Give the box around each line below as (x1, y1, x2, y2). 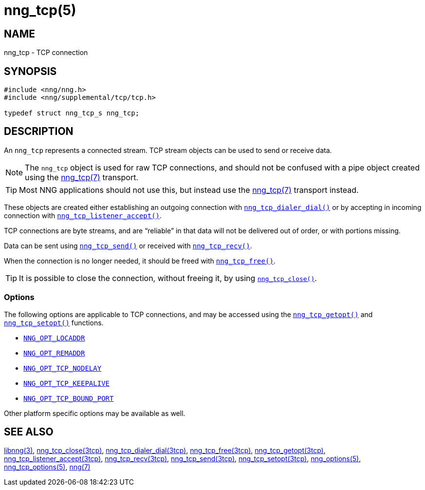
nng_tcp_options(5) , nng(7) (4, 463, 91, 471)
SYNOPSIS (4, 65, 57, 77)
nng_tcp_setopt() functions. (4, 318, 104, 327)
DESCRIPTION (4, 125, 74, 138)
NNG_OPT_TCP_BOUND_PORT (23, 394, 114, 402)
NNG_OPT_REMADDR (23, 349, 85, 357)
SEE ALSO (4, 426, 54, 438)
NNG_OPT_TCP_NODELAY (23, 364, 102, 372)
